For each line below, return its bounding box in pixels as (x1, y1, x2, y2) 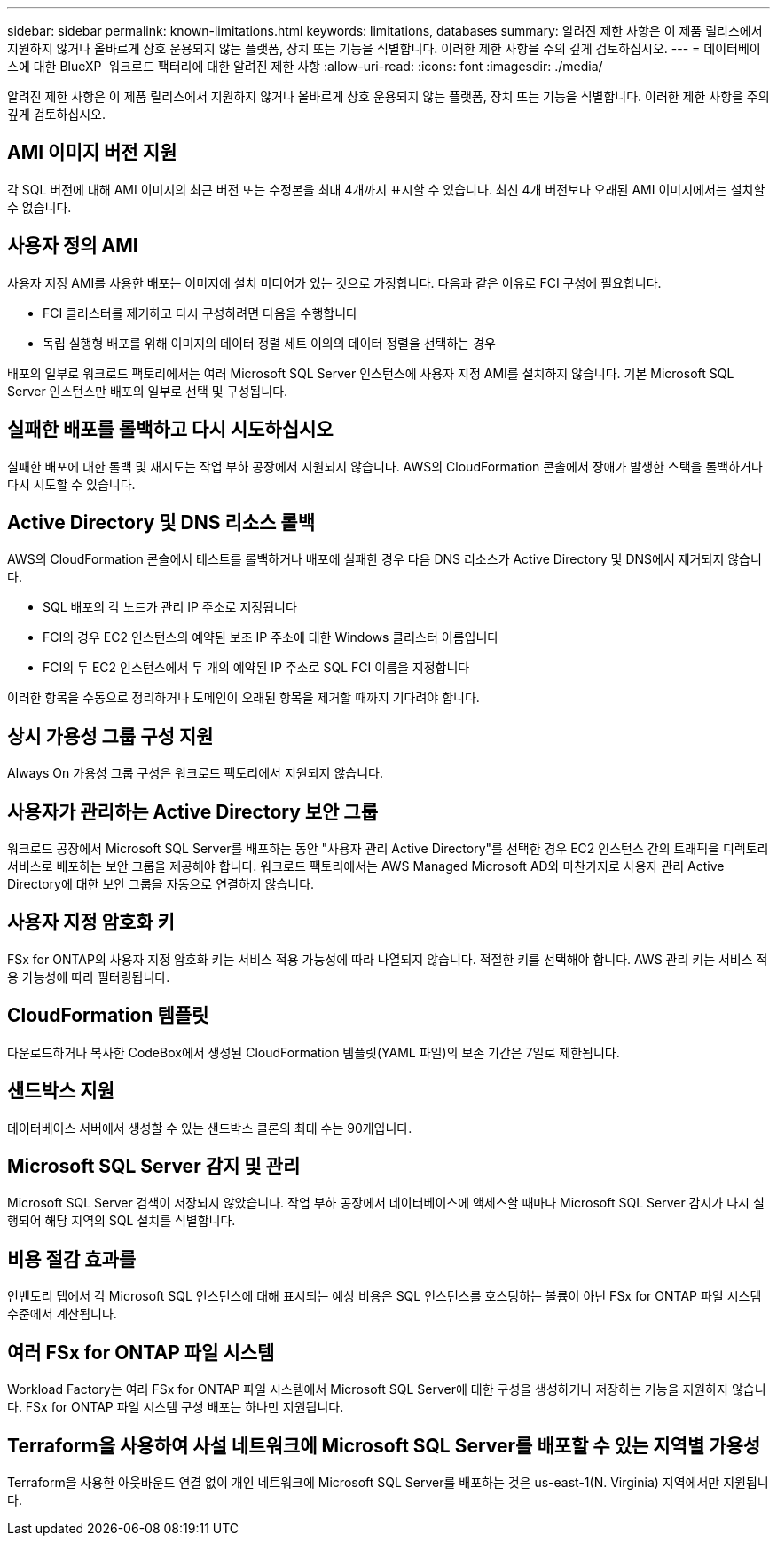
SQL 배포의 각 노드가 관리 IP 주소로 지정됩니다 (43, 599, 297, 615)
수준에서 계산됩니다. (7, 1306, 117, 1322)
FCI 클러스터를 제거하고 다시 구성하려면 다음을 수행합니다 (43, 305, 357, 320)
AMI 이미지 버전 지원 (7, 141, 177, 164)
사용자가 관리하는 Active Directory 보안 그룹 (7, 800, 379, 823)
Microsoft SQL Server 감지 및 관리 (7, 1155, 301, 1178)
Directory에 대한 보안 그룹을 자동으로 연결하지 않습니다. (7, 876, 315, 892)
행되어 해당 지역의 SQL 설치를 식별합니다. (7, 1213, 236, 1229)
